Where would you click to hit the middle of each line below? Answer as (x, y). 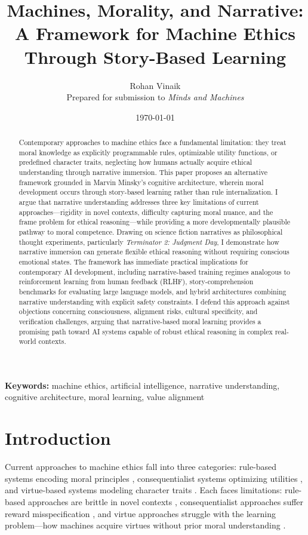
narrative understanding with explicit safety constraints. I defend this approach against (154, 301)
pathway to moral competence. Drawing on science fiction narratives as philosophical (151, 231)
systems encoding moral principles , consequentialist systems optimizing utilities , (154, 478)
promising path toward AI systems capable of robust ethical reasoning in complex (146, 331)
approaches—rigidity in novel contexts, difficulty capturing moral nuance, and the (146, 212)
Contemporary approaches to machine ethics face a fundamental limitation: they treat (153, 142)
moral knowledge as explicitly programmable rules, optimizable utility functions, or (148, 152)
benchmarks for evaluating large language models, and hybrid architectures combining (153, 291)
